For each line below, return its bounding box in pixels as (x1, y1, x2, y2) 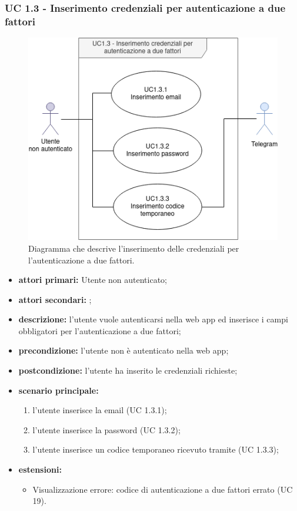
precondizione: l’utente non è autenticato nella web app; (18, 344, 229, 357)
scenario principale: (18, 384, 99, 396)
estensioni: (18, 463, 62, 476)
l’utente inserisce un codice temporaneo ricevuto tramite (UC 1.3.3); (32, 443, 279, 456)
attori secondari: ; (18, 293, 92, 305)
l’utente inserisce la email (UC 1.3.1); (32, 404, 167, 416)
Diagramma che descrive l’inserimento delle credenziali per (28, 242, 239, 254)
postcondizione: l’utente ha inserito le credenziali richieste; (18, 364, 238, 377)
